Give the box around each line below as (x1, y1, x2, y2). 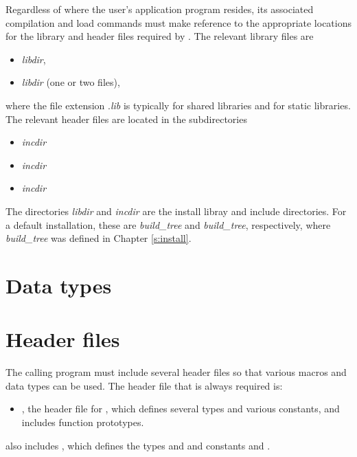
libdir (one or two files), (21, 75, 120, 89)
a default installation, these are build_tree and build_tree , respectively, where (5, 217, 331, 232)
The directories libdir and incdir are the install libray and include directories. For (5, 203, 347, 218)
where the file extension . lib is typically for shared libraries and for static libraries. (5, 98, 351, 112)
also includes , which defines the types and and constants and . (5, 438, 270, 452)
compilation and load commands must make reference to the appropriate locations (5, 15, 352, 30)
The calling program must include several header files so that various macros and (5, 365, 347, 379)
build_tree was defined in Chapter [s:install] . (5, 231, 192, 245)
